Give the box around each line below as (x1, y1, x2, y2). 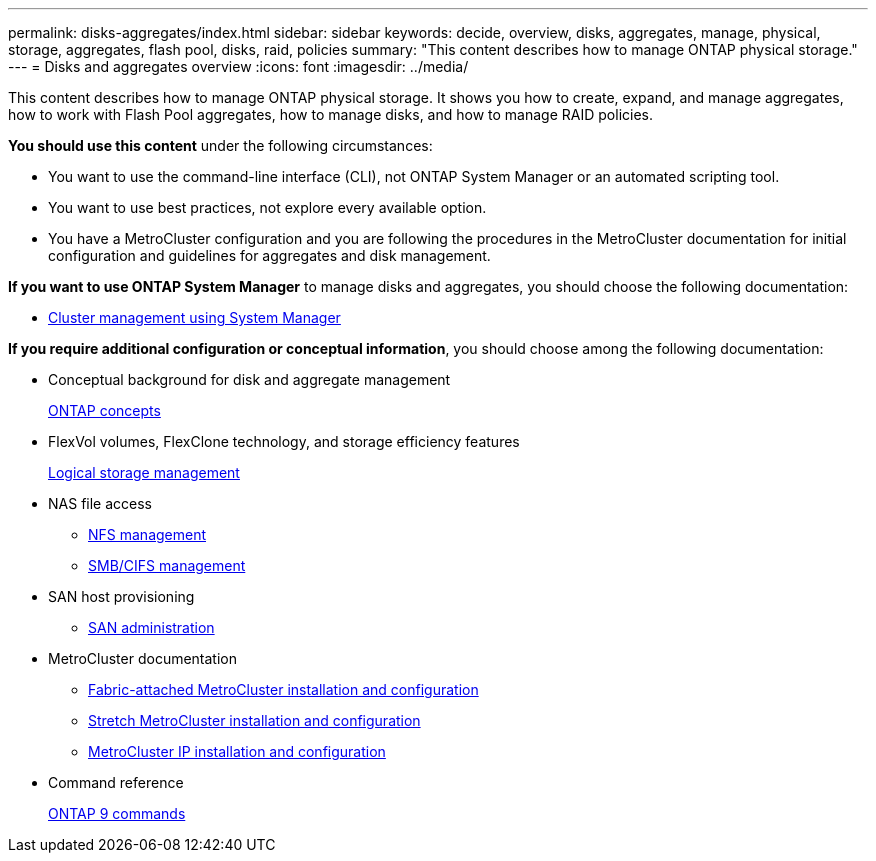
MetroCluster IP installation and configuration (88, 743, 386, 760)
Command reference (48, 774, 184, 791)
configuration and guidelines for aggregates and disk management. (48, 247, 491, 264)
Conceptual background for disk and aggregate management (48, 371, 451, 388)
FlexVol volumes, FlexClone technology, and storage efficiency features (48, 433, 520, 450)
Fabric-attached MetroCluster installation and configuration (88, 681, 479, 698)
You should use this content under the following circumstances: (8, 137, 433, 154)
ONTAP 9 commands (48, 805, 186, 822)
